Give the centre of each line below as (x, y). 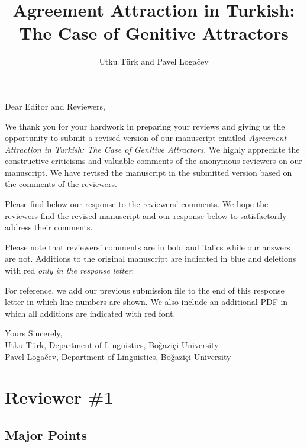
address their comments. (49, 227)
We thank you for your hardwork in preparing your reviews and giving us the (145, 126)
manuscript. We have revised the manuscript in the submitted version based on (148, 172)
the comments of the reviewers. (61, 184)
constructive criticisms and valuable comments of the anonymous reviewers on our (153, 161)
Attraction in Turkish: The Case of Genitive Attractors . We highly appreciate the (152, 149)
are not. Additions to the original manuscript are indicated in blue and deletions (151, 258)
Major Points (46, 434)
